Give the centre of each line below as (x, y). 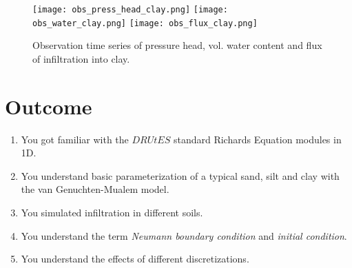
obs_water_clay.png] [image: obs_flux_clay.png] (145, 23)
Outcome (49, 106)
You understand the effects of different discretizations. (135, 259)
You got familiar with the (75, 139)
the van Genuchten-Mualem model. (95, 189)
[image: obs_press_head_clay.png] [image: (130, 10)
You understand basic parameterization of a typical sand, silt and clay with (180, 175)
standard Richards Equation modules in (257, 139)
